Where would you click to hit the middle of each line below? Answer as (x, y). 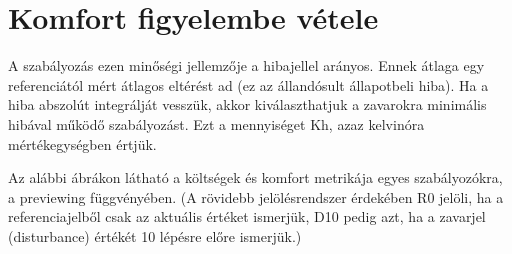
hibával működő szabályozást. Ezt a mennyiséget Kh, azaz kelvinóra (216, 123)
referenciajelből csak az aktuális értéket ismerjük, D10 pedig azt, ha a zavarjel (247, 216)
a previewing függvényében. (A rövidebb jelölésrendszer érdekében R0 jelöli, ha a (256, 196)
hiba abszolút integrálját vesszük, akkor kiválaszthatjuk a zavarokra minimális (247, 104)
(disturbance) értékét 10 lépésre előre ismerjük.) (155, 235)
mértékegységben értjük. (82, 143)
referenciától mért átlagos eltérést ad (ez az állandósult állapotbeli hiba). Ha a (248, 84)
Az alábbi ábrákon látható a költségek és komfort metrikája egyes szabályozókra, (255, 177)
